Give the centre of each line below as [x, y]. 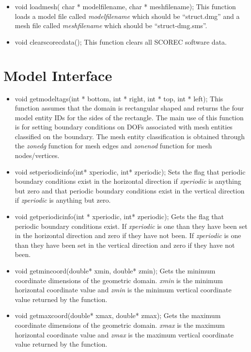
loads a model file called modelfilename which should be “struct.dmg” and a [127, 16]
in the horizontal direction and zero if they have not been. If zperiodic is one [128, 235]
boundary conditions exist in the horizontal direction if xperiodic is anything [128, 181]
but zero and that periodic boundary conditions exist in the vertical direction [130, 190]
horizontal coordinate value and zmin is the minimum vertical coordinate [123, 290]
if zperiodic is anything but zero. [63, 200]
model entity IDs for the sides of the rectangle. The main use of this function [129, 117]
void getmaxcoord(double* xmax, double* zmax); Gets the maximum [118, 315]
